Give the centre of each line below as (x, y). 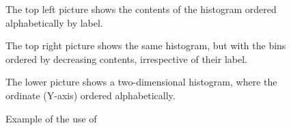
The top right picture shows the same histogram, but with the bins (146, 45)
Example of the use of (51, 118)
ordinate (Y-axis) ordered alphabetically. (91, 95)
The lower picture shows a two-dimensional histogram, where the (141, 82)
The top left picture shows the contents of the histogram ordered (141, 9)
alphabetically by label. (54, 22)
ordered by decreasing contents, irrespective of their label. (126, 58)
